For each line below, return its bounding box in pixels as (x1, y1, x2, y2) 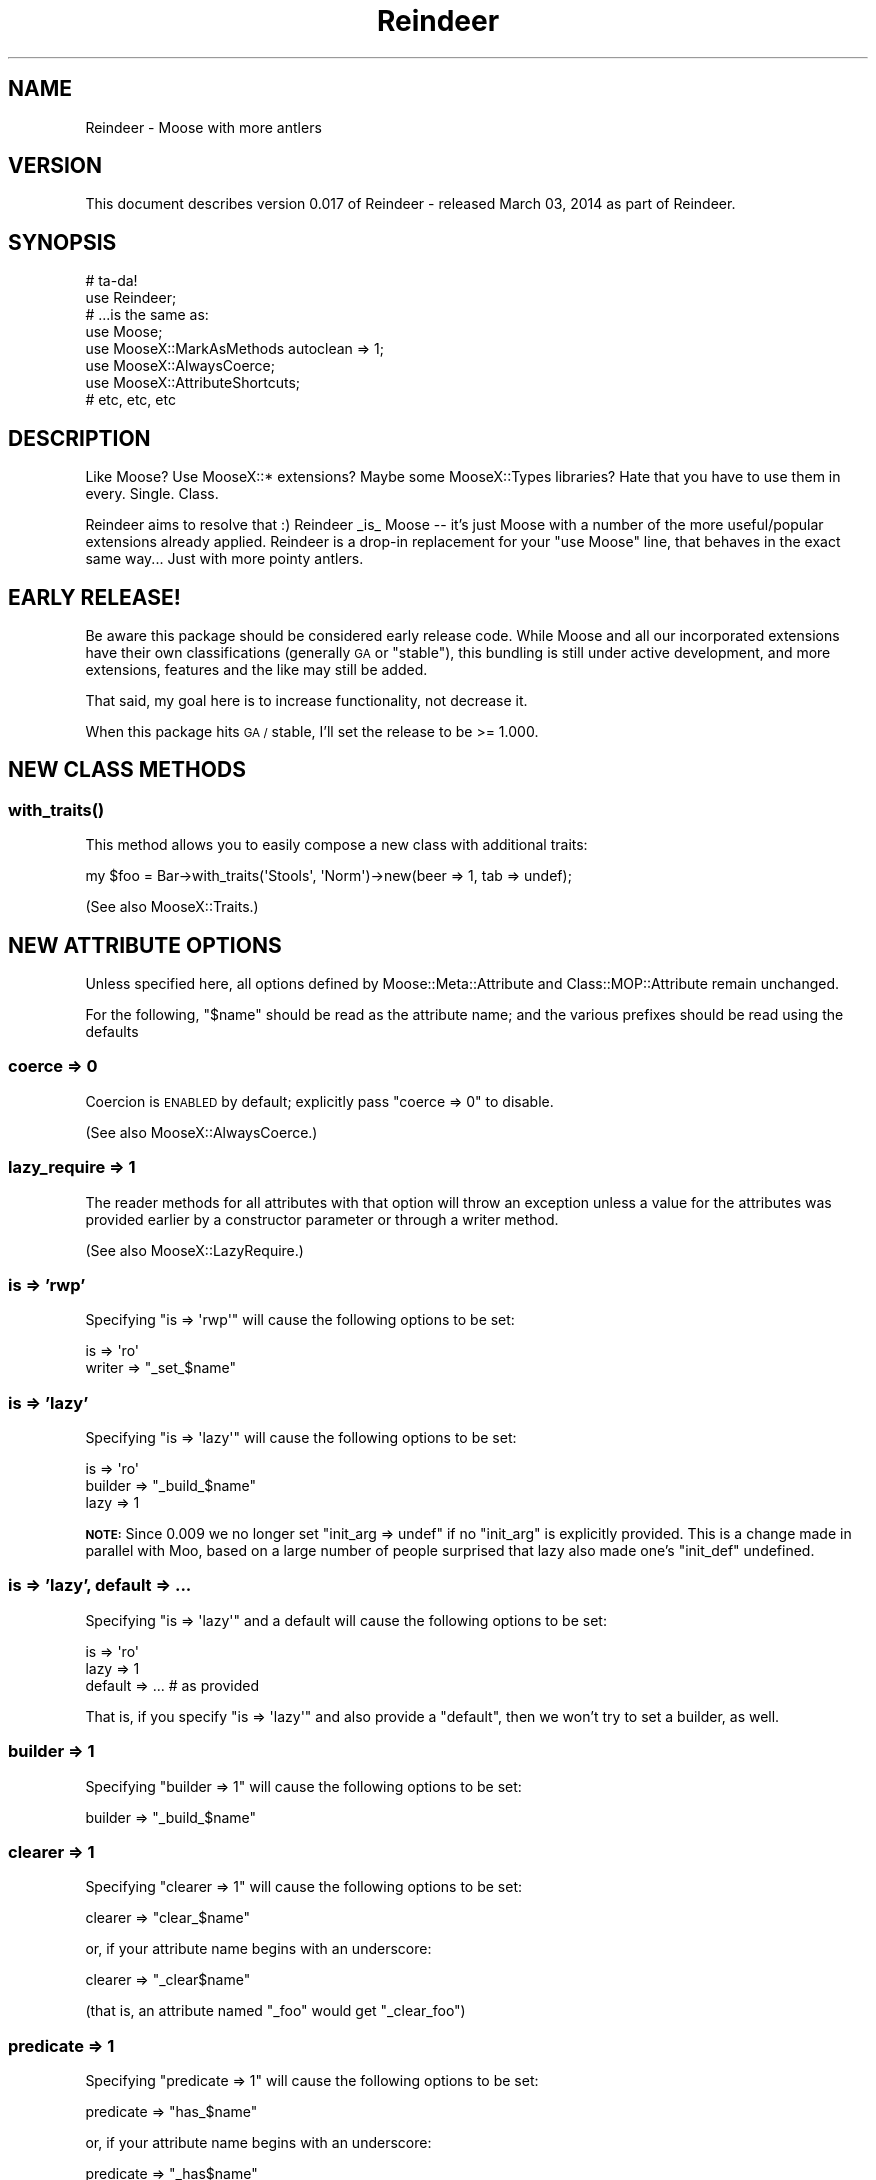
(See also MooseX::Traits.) (85, 898, 259, 916)
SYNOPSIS (8, 229, 117, 255)
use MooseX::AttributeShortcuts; (85, 374, 301, 392)
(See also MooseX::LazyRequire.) (85, 1241, 304, 1259)
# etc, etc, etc (85, 391, 176, 409)
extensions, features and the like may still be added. (85, 660, 428, 678)
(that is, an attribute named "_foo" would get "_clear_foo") (85, 2002, 466, 2020)
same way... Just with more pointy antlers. (85, 550, 364, 568)
